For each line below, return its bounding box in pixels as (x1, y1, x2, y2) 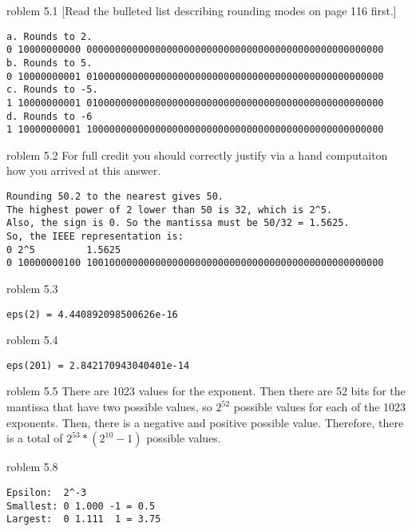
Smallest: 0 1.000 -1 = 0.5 (6, 500, 156, 512)
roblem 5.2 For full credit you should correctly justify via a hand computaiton (6, 146, 388, 163)
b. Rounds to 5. (6, 57, 93, 69)
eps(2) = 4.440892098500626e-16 (6, 308, 178, 320)
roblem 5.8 (6, 458, 58, 475)
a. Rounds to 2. (6, 30, 93, 42)
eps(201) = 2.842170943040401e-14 (6, 359, 190, 371)
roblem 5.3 (6, 279, 58, 296)
